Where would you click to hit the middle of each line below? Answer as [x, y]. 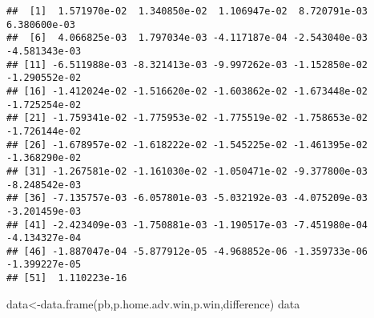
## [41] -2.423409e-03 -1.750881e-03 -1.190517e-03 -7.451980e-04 [187, 225]
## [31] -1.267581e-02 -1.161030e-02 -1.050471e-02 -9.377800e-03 [187, 171]
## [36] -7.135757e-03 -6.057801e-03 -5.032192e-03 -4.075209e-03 [187, 198]
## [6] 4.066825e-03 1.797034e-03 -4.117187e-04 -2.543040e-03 [187, 38]
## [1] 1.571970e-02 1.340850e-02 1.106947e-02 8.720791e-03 [187, 11]
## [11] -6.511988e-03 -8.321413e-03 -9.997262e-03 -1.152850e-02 [187, 64]
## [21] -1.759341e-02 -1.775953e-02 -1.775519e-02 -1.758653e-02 [187, 118]
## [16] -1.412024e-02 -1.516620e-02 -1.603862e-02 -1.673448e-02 [187, 91]
